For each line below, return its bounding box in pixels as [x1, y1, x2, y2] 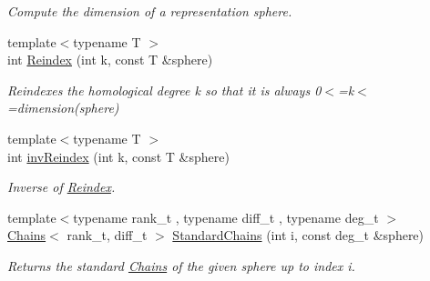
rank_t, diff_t [67, 226, 148, 245]
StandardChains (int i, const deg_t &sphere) [172, 226, 425, 245]
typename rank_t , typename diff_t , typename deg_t [73, 207, 379, 226]
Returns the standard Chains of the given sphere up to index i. [7, 256, 355, 275]
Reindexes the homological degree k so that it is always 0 [7, 80, 322, 99]
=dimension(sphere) [7, 98, 119, 117]
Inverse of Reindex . [7, 177, 116, 196]
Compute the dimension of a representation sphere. [7, 2, 292, 20]
